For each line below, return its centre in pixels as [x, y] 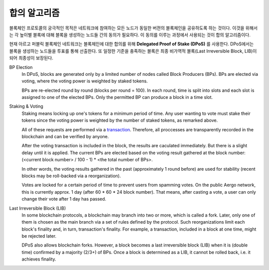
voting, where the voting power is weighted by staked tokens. [85, 81]
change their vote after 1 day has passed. [64, 199]
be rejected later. [39, 236]
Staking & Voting [26, 106]
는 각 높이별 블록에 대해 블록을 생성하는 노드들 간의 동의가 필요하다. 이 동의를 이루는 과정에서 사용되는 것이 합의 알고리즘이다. [130, 34]
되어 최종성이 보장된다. [31, 58]
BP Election [21, 67]
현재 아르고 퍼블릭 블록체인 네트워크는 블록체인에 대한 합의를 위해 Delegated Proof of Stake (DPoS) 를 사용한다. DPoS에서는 [132, 44]
